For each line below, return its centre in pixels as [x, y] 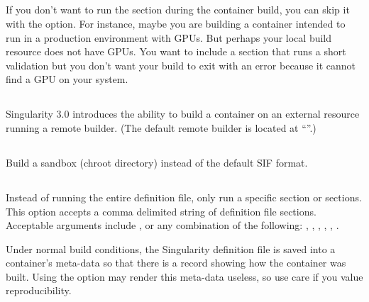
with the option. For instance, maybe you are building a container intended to [176, 23]
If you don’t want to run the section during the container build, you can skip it [178, 10]
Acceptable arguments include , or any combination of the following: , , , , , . [172, 225]
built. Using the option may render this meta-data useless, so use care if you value [184, 276]
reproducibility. [39, 290]
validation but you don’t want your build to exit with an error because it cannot [181, 65]
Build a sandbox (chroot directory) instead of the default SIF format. [157, 162]
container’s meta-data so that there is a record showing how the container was [176, 263]
